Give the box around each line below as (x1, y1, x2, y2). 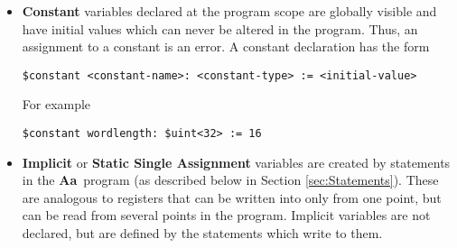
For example (22, 95, 91, 114)
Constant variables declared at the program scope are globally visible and (22, 2, 437, 20)
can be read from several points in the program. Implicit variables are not (22, 206, 431, 225)
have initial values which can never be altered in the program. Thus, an (22, 19, 418, 38)
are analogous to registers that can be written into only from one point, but (22, 188, 442, 207)
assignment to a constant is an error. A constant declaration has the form (22, 37, 430, 56)
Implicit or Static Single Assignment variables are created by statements (22, 152, 451, 171)
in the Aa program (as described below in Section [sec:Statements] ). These (22, 170, 439, 189)
